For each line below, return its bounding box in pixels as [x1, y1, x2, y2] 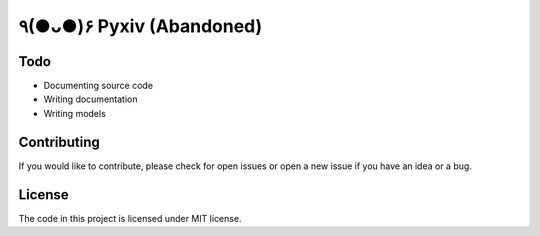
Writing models [43, 107, 107, 119]
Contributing [18, 133, 100, 150]
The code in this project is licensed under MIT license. [18, 212, 242, 224]
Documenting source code [43, 80, 154, 92]
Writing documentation [43, 93, 138, 105]
